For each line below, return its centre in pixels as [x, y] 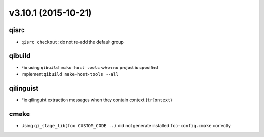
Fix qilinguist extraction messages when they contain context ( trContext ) [97, 100]
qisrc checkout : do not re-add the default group [73, 42]
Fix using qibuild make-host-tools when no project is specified [90, 67]
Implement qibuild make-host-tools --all [70, 74]
